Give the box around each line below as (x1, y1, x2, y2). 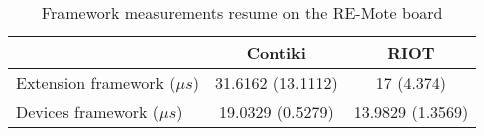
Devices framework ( (16, 100, 160, 123)
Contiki (246, 41, 306, 64)
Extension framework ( (16, 71, 176, 94)
